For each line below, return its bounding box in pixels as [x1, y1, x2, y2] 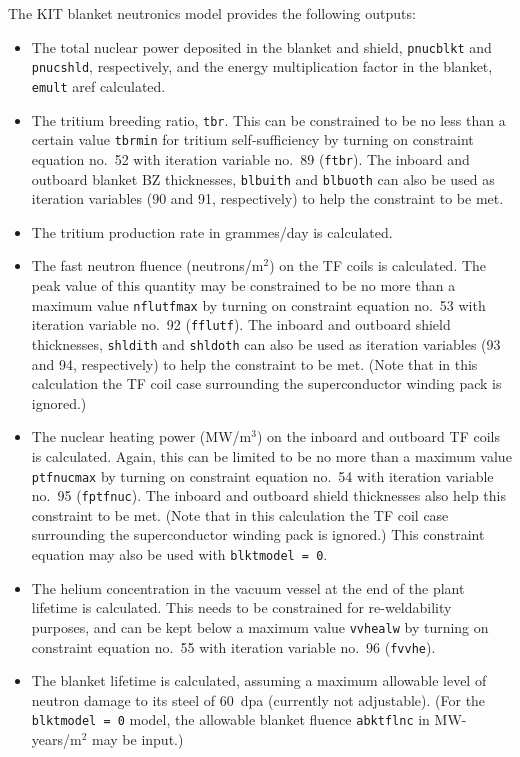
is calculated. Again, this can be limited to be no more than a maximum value [31, 445, 512, 466]
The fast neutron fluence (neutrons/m [31, 255, 264, 276]
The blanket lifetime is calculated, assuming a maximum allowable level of [31, 670, 487, 691]
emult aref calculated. [31, 75, 166, 96]
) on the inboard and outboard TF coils [256, 426, 500, 447]
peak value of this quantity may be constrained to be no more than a [31, 274, 456, 295]
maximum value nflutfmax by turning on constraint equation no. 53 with [31, 294, 486, 315]
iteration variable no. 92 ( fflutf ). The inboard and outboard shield [31, 314, 451, 335]
